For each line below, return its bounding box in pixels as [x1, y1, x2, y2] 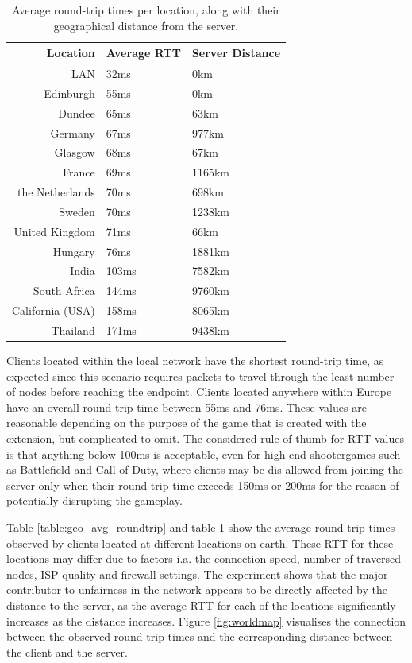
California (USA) [12, 302, 95, 319]
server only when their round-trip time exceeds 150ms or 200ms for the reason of [6, 476, 399, 493]
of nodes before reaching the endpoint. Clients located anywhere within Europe [6, 383, 392, 400]
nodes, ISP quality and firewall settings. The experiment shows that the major [6, 565, 388, 582]
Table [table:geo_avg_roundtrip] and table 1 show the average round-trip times [6, 519, 395, 536]
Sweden [59, 203, 95, 219]
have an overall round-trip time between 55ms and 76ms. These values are [6, 398, 367, 415]
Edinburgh [44, 84, 95, 101]
